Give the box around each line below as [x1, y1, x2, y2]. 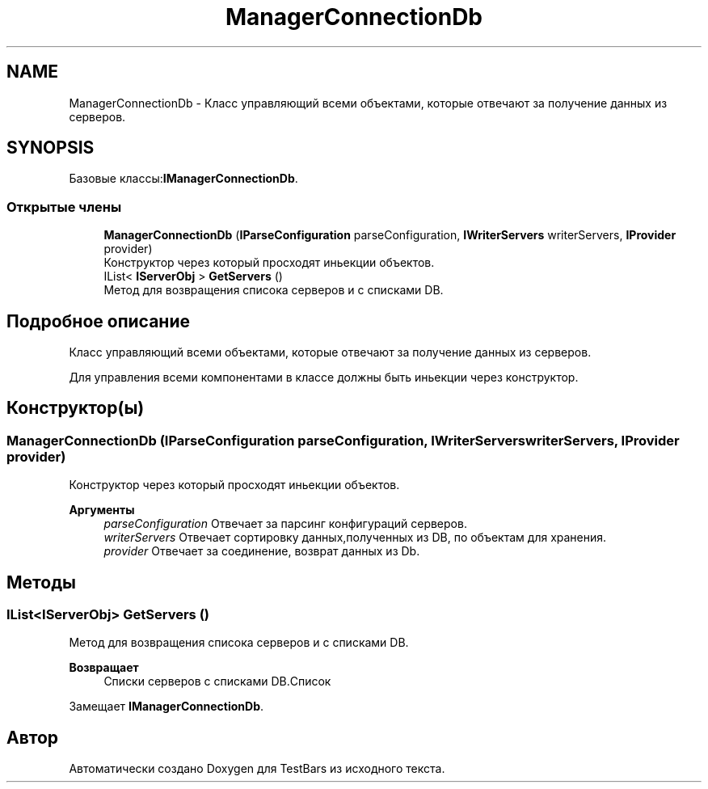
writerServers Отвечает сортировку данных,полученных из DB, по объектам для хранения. [103, 530, 607, 545]
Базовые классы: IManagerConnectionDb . [69, 171, 298, 186]
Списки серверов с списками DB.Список [103, 674, 331, 689]
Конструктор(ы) [6, 398, 145, 419]
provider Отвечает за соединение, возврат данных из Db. [103, 544, 420, 559]
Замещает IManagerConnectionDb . [69, 699, 264, 714]
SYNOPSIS [6, 137, 95, 158]
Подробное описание [6, 310, 190, 331]
